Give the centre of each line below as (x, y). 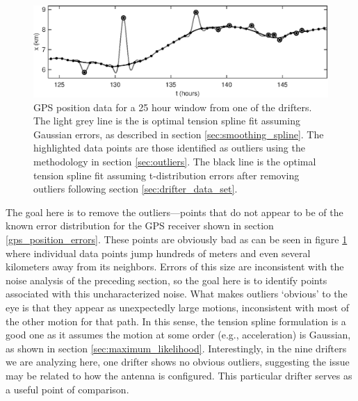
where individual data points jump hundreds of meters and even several (158, 253)
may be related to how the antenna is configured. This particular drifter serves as (179, 375)
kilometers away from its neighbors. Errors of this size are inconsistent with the (175, 267)
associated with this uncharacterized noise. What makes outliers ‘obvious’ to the (177, 294)
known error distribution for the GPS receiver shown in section (140, 226)
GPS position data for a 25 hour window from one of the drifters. (173, 107)
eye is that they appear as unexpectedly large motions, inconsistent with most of (178, 307)
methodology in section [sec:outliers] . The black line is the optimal (175, 162)
